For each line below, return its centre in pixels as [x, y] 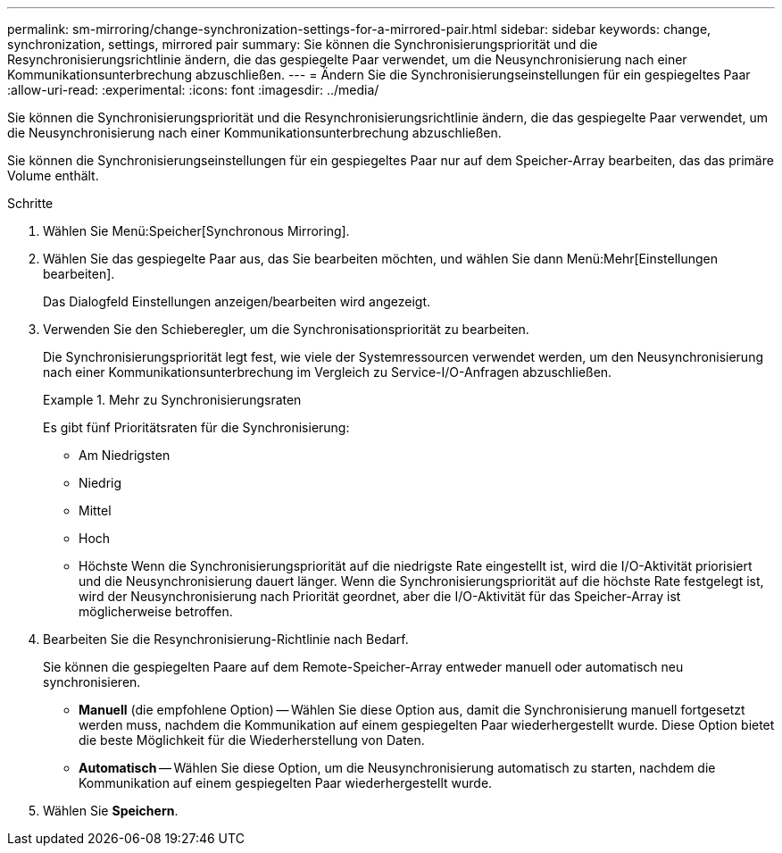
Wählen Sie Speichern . [111, 811]
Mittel [95, 510]
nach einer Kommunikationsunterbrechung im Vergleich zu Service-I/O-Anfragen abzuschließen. [328, 372]
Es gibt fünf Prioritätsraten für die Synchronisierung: [196, 427]
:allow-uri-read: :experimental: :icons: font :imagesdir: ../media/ [193, 90]
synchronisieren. [92, 682]
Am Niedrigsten [125, 455]
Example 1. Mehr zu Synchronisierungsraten [172, 400]
